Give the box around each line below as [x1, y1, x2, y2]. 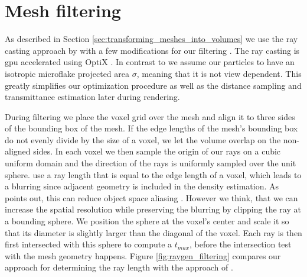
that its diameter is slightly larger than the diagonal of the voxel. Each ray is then [5, 226, 302, 239]
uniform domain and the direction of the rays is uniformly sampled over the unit [5, 157, 296, 169]
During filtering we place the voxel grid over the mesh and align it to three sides [5, 110, 295, 123]
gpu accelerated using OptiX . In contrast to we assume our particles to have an [5, 56, 295, 68]
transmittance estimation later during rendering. [5, 91, 180, 103]
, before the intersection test [190, 238, 292, 250]
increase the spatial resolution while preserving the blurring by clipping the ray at [5, 203, 301, 215]
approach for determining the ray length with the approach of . [5, 261, 233, 273]
